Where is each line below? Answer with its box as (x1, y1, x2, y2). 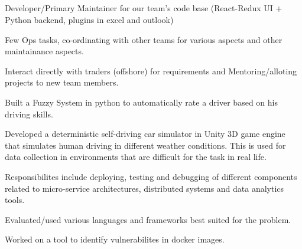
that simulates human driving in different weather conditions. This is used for (5, 139, 286, 151)
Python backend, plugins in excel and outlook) (5, 13, 174, 25)
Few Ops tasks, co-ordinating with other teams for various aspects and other (5, 33, 282, 45)
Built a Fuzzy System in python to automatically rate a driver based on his (5, 96, 278, 108)
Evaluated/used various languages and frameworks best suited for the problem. (5, 213, 291, 225)
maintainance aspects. (5, 45, 84, 57)
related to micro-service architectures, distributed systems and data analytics (5, 182, 284, 194)
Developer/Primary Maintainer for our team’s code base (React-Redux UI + (5, 2, 282, 14)
